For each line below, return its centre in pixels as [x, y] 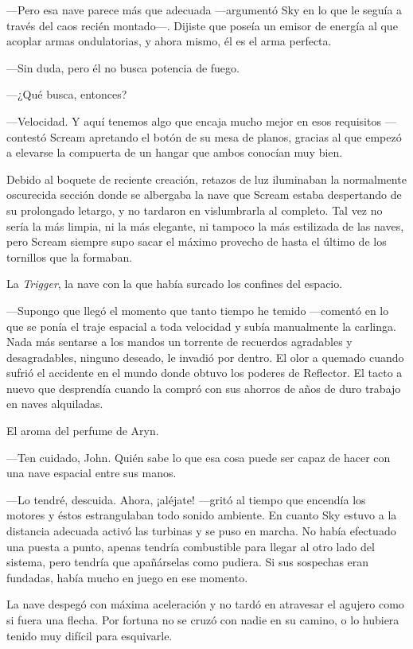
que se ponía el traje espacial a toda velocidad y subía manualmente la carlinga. [201, 326]
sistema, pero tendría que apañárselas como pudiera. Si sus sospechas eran [188, 562]
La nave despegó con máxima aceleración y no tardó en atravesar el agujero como [205, 604]
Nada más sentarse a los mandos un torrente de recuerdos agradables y [179, 342]
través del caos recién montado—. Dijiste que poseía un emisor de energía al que [202, 25]
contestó [27, 136]
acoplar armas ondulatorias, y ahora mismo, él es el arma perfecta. [169, 41]
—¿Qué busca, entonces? [67, 94]
